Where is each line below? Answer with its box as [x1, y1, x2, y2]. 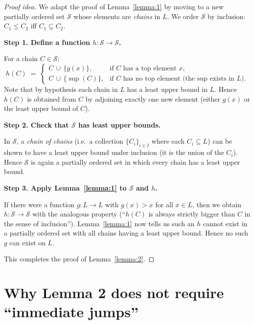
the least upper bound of [4, 103, 78, 113]
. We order [167, 11, 199, 21]
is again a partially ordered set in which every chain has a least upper [31, 156, 240, 167]
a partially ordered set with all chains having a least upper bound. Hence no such [4, 228, 249, 238]
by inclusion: [208, 11, 246, 21]
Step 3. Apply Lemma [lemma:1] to [4, 182, 127, 193]
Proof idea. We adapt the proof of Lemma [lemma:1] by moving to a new [4, 1, 224, 11]
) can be [208, 136, 232, 146]
